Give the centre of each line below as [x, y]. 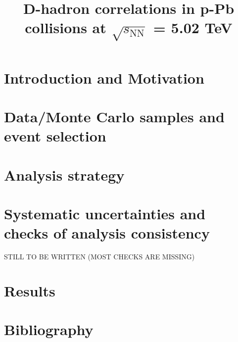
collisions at [66, 27]
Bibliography [49, 329]
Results [30, 291]
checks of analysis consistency [107, 233]
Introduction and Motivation [104, 77]
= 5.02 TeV [193, 27]
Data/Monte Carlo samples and [114, 117]
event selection [55, 136]
